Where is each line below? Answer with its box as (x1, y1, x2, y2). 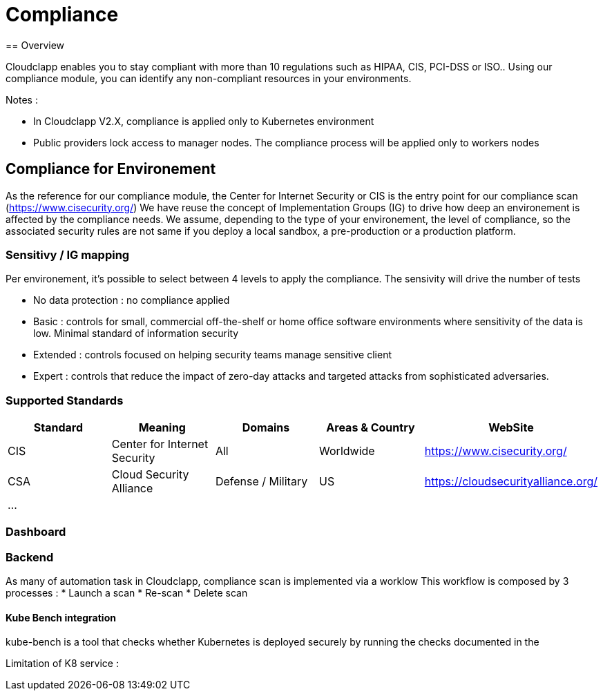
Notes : (6, 93, 38, 106)
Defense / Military (215, 474, 308, 489)
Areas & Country (326, 420, 415, 435)
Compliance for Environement (6, 160, 216, 178)
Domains (242, 420, 290, 435)
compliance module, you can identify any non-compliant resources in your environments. (6, 72, 412, 84)
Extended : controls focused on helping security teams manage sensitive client (33, 349, 392, 361)
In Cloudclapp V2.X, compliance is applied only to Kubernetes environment (33, 115, 374, 127)
